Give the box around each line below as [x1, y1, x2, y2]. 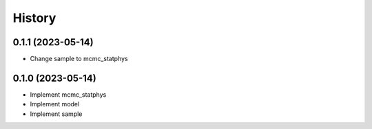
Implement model [30, 100, 80, 108]
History [12, 10, 56, 25]
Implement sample [30, 110, 83, 118]
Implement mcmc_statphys [30, 90, 107, 99]
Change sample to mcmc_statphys [30, 55, 128, 63]
